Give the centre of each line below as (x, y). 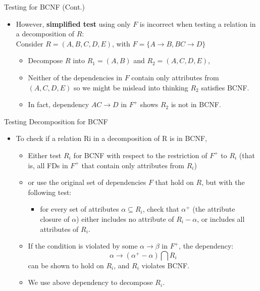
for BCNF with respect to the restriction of (140, 155)
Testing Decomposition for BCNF (56, 121)
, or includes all (221, 219)
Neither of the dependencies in (75, 77)
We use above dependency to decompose (90, 282)
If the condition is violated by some (83, 246)
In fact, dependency (59, 104)
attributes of (59, 229)
